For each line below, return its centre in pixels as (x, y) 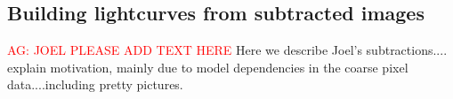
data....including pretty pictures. (95, 84)
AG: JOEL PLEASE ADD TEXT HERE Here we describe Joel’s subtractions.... (227, 50)
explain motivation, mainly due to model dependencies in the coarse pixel (208, 67)
